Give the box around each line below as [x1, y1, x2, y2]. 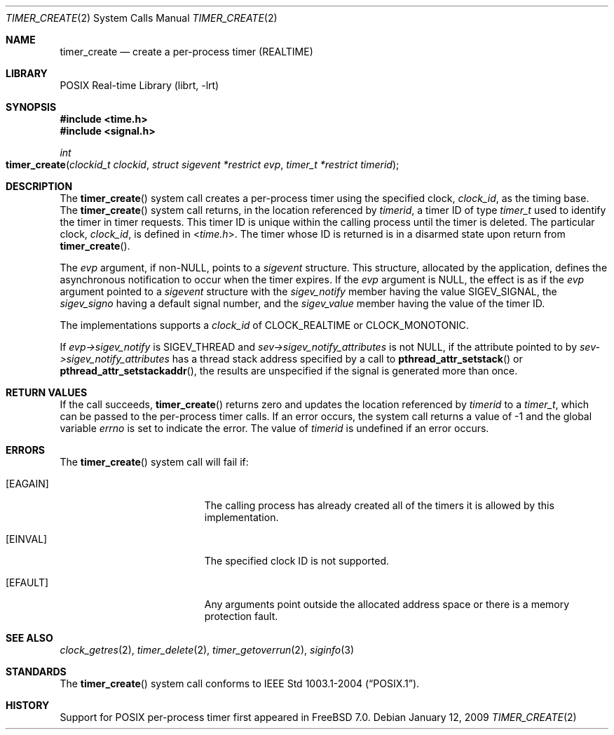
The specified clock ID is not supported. [204, 555, 389, 567]
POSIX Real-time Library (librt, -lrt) [60, 79, 219, 91]
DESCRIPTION [6, 180, 73, 192]
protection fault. [204, 610, 278, 622]
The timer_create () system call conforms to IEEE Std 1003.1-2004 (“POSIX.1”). [60, 677, 420, 689]
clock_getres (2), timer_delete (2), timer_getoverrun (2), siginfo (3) [60, 644, 355, 656]
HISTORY [6, 699, 50, 711]
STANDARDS [6, 666, 67, 677]
